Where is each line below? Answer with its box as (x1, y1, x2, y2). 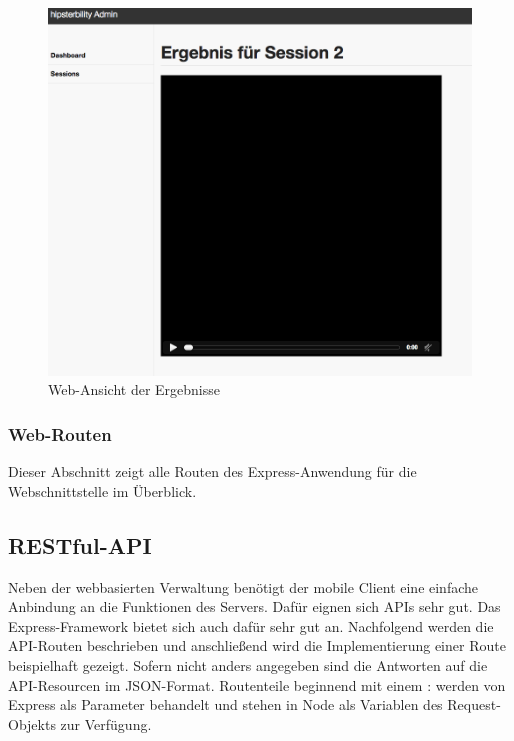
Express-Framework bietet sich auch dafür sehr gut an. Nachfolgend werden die (8, 615, 494, 636)
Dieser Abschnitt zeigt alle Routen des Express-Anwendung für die (8, 461, 417, 482)
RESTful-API (8, 529, 152, 560)
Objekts (8, 713, 56, 734)
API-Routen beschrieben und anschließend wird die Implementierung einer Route (8, 635, 506, 656)
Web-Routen (8, 421, 112, 446)
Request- (447, 694, 501, 715)
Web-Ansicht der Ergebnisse (48, 379, 221, 400)
